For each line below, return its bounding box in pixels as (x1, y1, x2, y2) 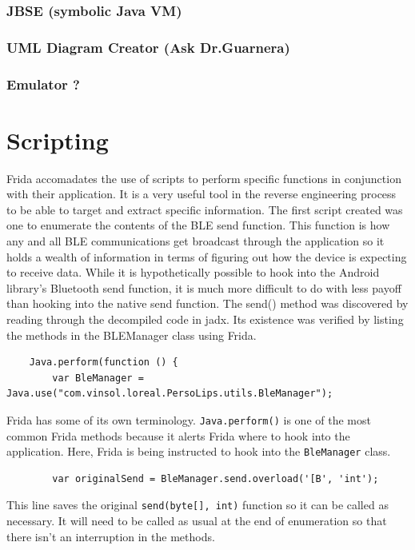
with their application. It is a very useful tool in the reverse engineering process (6, 185, 397, 202)
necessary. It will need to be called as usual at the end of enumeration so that (6, 512, 387, 529)
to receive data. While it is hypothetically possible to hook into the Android (6, 264, 380, 281)
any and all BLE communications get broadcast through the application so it (6, 233, 385, 249)
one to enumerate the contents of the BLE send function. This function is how (6, 217, 390, 233)
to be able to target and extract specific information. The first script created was (6, 201, 403, 217)
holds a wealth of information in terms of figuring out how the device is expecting (6, 248, 407, 265)
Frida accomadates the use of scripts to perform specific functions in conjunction (6, 169, 401, 186)
